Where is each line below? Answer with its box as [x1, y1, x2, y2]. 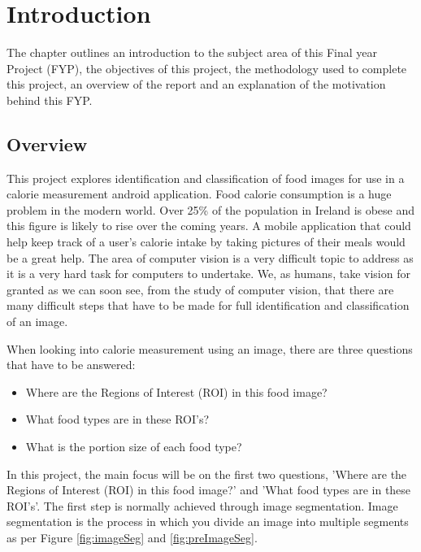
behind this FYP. [7, 91, 93, 108]
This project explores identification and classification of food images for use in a [7, 169, 405, 186]
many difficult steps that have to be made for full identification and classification [7, 297, 410, 314]
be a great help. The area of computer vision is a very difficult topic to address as [7, 249, 414, 266]
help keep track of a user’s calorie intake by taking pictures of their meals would [7, 233, 406, 250]
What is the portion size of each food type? [25, 438, 242, 455]
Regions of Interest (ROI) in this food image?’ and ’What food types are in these [7, 481, 411, 498]
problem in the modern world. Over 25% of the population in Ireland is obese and [7, 201, 415, 218]
